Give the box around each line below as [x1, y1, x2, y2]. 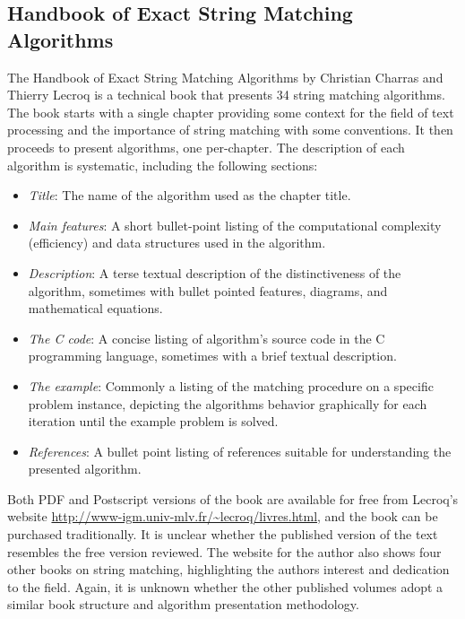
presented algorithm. [28, 459, 142, 478]
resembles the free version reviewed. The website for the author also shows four [7, 542, 442, 561]
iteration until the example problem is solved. [28, 412, 279, 431]
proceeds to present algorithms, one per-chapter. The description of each [7, 137, 405, 156]
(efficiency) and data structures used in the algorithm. [28, 233, 326, 252]
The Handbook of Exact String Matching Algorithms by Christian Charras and [7, 67, 443, 86]
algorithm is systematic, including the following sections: [7, 155, 318, 174]
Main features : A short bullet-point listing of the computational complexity [28, 215, 442, 234]
